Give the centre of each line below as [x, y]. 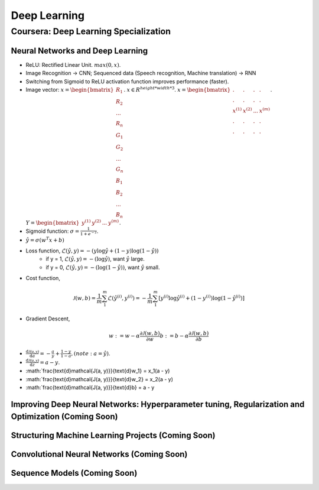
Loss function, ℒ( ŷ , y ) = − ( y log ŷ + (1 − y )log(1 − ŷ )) [92, 251]
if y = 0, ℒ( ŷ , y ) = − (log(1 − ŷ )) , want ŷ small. [103, 267]
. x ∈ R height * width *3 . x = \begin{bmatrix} [177, 89]
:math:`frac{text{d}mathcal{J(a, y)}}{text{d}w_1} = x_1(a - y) [98, 371]
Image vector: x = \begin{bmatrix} [70, 89]
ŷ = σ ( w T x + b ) [45, 240]
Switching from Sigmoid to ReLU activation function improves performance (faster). [127, 81]
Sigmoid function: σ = [53, 231]
